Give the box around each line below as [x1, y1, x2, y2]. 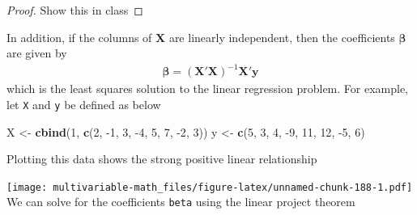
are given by [6, 44, 67, 61]
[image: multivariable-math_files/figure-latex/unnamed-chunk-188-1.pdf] [6, 181, 413, 193]
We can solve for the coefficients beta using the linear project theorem [6, 193, 355, 210]
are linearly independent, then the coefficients [168, 28, 395, 45]
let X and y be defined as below [6, 95, 161, 112]
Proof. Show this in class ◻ [6, 2, 143, 18]
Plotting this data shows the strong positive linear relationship [6, 150, 317, 167]
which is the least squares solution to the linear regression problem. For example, [6, 80, 409, 97]
